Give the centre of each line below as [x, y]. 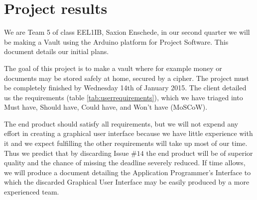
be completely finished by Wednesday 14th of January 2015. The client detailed [125, 88]
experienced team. [32, 192]
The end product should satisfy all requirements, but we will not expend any [121, 123]
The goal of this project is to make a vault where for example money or [113, 68]
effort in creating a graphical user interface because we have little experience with [128, 133]
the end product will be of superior [199, 153]
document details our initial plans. [57, 51]
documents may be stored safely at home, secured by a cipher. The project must [127, 78]
